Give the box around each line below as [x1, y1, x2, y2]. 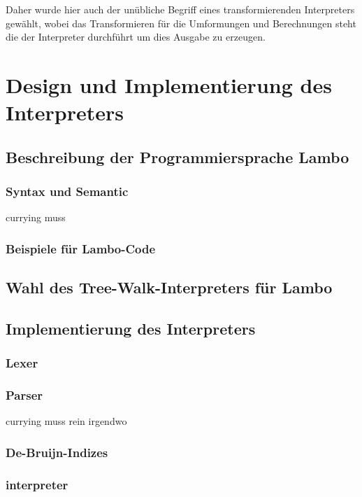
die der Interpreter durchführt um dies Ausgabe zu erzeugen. [6, 29, 266, 44]
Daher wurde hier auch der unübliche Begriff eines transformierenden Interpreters [6, 2, 355, 16]
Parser [6, 386, 43, 404]
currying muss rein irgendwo [6, 414, 127, 428]
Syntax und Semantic [6, 183, 129, 200]
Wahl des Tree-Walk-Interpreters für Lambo [6, 276, 333, 298]
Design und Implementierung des [6, 70, 332, 99]
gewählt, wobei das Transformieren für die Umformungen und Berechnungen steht [6, 15, 356, 30]
